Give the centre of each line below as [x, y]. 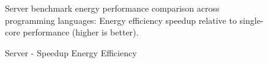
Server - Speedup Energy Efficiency [71, 52]
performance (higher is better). [81, 32]
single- [251, 20]
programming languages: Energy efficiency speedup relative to [121, 20]
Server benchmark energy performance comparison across [112, 8]
